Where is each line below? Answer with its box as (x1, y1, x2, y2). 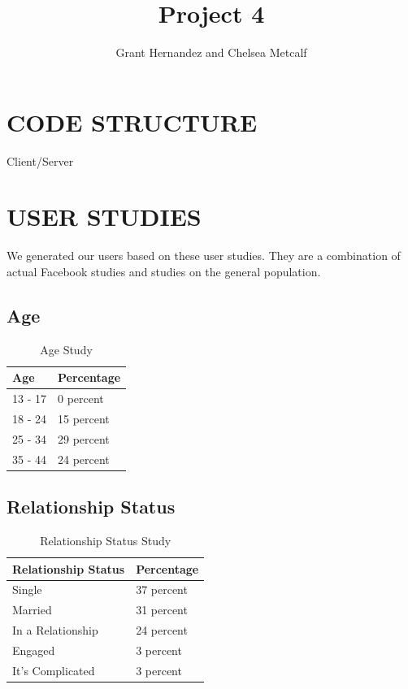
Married (12, 601, 52, 618)
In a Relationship (12, 622, 98, 639)
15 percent (58, 410, 110, 427)
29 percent (58, 430, 110, 447)
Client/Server (7, 152, 74, 169)
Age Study (40, 340, 93, 357)
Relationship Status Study (40, 532, 171, 549)
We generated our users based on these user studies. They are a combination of (7, 247, 401, 264)
